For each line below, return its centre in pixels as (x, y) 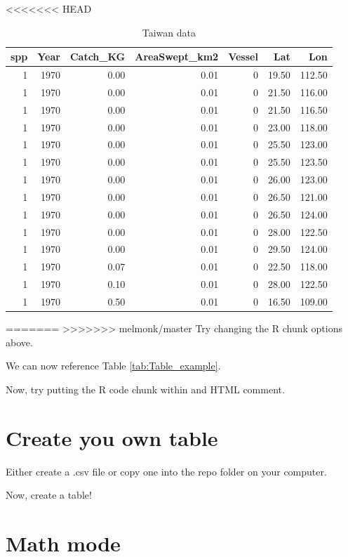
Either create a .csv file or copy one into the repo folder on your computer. (166, 471)
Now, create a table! (49, 495)
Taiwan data (169, 32)
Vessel (243, 57)
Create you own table (112, 437)
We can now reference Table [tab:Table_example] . (113, 366)
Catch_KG (98, 57)
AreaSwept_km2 (177, 57)
